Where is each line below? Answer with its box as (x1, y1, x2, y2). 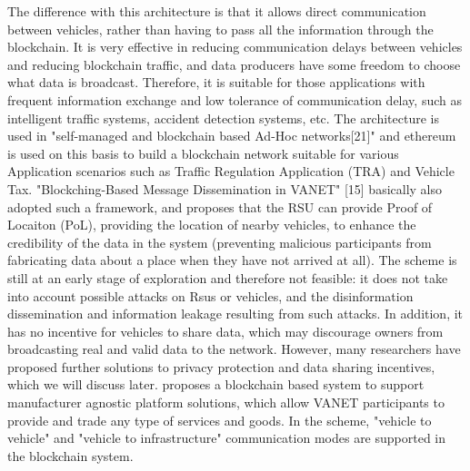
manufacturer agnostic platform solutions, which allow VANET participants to (7, 393, 445, 412)
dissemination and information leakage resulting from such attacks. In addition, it (7, 304, 464, 323)
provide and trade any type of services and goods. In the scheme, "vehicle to (7, 410, 432, 429)
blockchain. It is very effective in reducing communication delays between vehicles (7, 37, 463, 56)
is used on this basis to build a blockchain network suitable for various (7, 143, 399, 162)
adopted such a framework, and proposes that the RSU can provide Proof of (7, 197, 433, 216)
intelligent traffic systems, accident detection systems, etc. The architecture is (7, 108, 440, 127)
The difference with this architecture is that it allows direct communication (7, 2, 426, 20)
